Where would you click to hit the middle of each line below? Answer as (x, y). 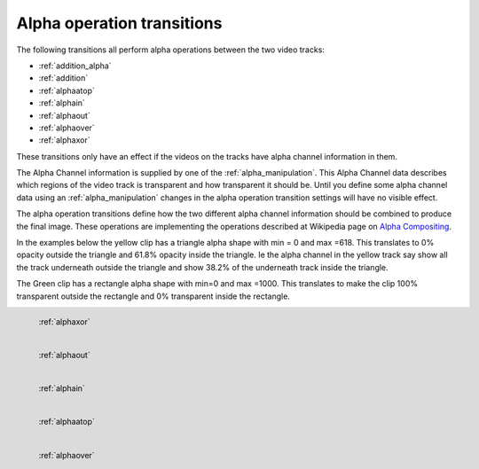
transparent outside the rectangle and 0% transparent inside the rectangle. (153, 296)
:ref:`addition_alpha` (75, 66)
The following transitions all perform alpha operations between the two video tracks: (171, 50)
